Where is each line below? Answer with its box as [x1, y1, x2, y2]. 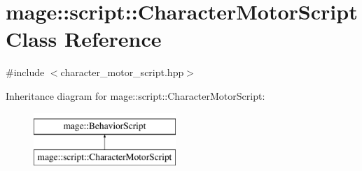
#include [6, 65, 45, 80]
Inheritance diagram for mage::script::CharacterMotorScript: [6, 88, 265, 103]
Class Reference [6, 24, 162, 53]
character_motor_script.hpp [60, 65, 184, 80]
